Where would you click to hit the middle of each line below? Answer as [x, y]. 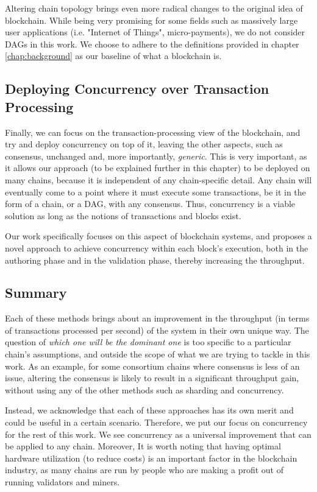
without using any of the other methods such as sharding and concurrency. [144, 389]
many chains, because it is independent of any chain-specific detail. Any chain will [158, 179]
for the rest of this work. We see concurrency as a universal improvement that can [158, 434]
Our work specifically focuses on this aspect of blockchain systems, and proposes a [158, 236]
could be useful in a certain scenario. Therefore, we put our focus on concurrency [156, 422]
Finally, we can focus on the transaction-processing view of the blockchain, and [153, 132]
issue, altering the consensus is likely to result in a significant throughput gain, [152, 378]
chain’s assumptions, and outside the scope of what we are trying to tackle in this [158, 354]
